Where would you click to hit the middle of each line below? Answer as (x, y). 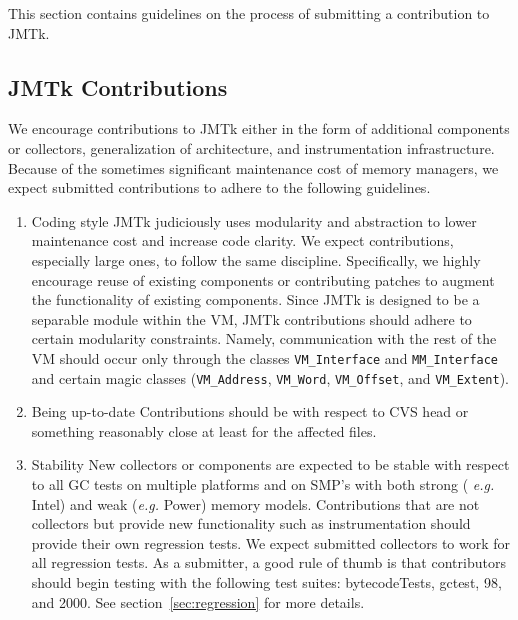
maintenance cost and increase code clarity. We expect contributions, (242, 240)
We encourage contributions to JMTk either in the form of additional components (259, 128)
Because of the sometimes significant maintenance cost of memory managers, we (253, 167)
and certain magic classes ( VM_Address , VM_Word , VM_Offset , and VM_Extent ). (270, 377)
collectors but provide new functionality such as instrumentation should (251, 523)
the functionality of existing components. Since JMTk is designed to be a (255, 299)
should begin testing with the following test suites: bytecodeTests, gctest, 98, (266, 581)
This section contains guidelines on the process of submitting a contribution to (249, 13)
